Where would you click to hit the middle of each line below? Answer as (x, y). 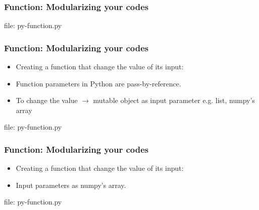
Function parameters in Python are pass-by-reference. (99, 83)
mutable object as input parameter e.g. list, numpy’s (174, 100)
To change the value (47, 100)
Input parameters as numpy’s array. (71, 185)
